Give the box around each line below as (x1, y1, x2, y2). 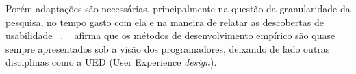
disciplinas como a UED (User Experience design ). (5, 55, 217, 69)
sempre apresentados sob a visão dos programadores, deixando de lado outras (5, 41, 330, 56)
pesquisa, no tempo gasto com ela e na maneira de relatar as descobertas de (5, 14, 324, 29)
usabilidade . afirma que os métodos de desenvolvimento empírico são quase (5, 28, 335, 42)
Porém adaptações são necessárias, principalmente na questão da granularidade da (5, 1, 351, 15)
